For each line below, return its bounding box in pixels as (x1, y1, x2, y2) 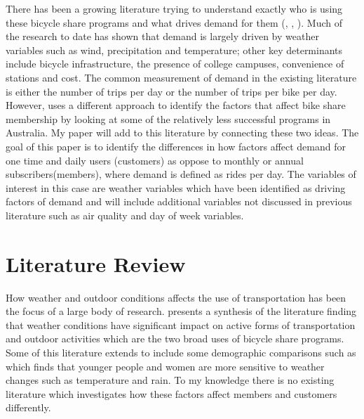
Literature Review (6, 249, 186, 278)
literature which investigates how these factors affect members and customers (6, 386, 337, 401)
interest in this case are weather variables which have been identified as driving (6, 180, 346, 195)
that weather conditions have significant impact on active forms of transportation (6, 317, 356, 332)
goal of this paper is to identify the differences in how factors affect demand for (6, 138, 346, 153)
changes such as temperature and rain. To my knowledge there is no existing (6, 373, 335, 387)
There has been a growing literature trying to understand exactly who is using (6, 1, 343, 15)
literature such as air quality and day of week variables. (6, 207, 244, 222)
